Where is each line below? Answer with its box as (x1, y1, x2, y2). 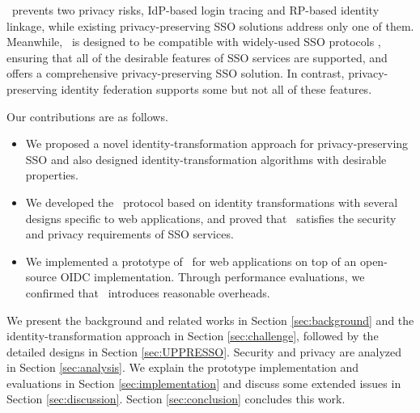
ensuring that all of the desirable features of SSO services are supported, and (6, 48, 388, 65)
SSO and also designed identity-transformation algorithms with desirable (25, 150, 387, 167)
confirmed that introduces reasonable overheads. (25, 284, 270, 301)
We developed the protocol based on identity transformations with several (25, 193, 398, 210)
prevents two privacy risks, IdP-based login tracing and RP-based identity (11, 2, 380, 18)
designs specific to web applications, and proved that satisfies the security (25, 209, 397, 226)
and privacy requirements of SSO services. (25, 225, 234, 242)
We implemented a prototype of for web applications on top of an (25, 252, 357, 269)
